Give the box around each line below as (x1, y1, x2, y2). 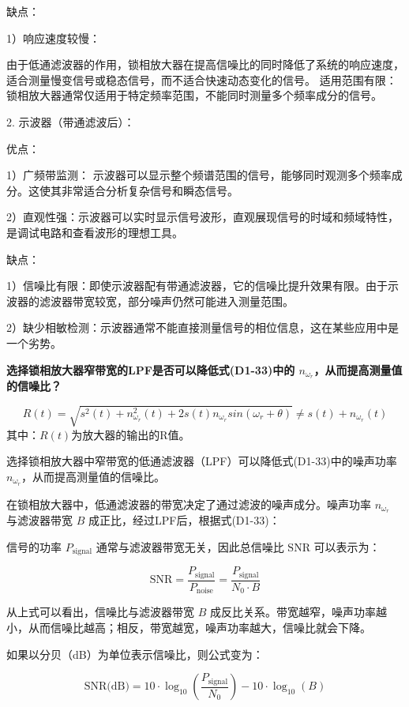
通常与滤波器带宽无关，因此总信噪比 (96, 539, 284, 555)
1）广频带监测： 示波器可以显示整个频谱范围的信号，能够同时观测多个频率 (6, 167, 392, 183)
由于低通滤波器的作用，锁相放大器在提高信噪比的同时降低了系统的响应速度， (6, 56, 404, 73)
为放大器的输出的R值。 (71, 426, 190, 442)
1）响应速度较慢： (6, 29, 100, 46)
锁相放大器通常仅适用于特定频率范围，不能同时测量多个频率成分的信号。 (6, 87, 382, 103)
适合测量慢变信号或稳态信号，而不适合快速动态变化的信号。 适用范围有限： (6, 71, 397, 88)
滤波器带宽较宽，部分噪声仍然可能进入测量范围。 (39, 292, 294, 309)
